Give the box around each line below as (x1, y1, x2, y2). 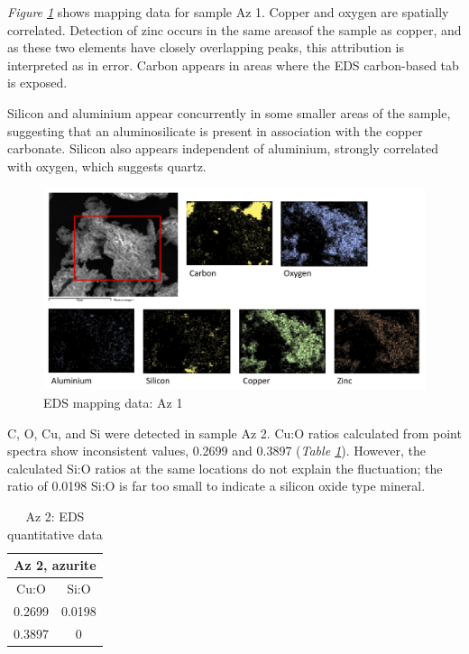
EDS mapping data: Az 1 (43, 392, 183, 411)
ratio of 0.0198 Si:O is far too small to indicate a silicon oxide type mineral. (7, 476, 426, 495)
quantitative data (7, 524, 103, 543)
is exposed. (7, 73, 68, 92)
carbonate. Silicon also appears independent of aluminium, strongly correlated (7, 139, 439, 158)
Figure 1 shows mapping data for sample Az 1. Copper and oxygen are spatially (7, 3, 449, 21)
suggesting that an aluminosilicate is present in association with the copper (7, 121, 423, 140)
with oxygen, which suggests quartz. (7, 156, 207, 175)
